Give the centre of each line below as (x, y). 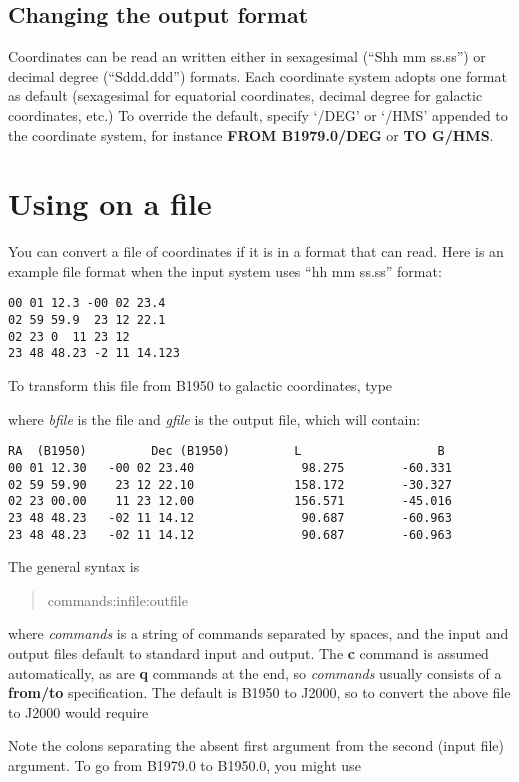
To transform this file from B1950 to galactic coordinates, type (200, 385)
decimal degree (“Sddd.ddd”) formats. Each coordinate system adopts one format (257, 75)
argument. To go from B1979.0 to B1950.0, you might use (184, 764)
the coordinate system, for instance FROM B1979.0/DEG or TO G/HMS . (251, 134)
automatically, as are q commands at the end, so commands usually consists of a (255, 672)
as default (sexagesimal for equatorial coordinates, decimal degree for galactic (245, 95)
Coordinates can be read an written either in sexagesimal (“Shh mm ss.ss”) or (247, 56)
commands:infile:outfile (117, 599)
